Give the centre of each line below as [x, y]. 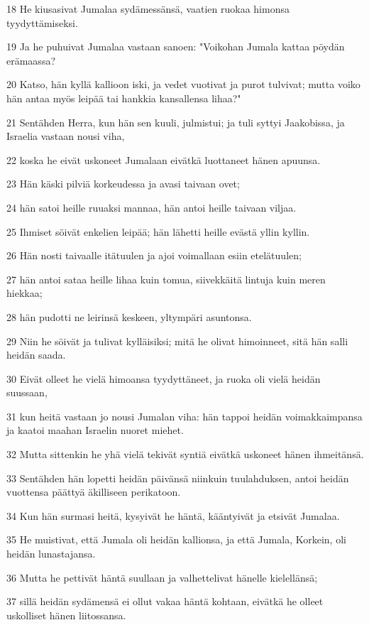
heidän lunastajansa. [51, 554]
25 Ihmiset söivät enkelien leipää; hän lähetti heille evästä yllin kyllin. [158, 231]
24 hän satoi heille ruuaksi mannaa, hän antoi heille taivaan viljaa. [152, 207]
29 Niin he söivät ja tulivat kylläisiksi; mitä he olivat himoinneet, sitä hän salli [177, 341]
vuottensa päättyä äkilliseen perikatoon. [94, 492]
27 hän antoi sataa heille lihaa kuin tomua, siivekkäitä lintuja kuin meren [166, 279]
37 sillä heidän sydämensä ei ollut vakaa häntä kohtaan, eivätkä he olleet [165, 601]
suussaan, [27, 392]
